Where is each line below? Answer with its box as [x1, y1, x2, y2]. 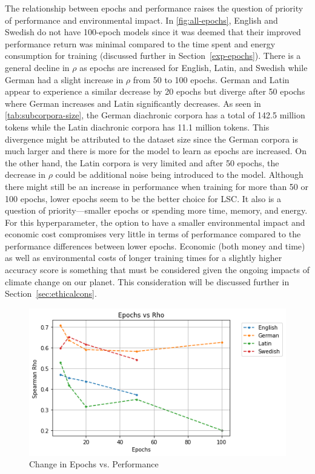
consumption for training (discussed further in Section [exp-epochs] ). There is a [5, 49, 301, 62]
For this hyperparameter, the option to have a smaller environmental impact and [5, 215, 305, 228]
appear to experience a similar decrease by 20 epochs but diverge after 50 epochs [5, 85, 305, 98]
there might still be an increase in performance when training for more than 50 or [5, 180, 308, 192]
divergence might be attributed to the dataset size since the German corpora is [5, 132, 298, 145]
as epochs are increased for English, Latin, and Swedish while [79, 61, 308, 73]
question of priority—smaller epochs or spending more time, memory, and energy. [5, 204, 308, 217]
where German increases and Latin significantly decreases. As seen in [5, 96, 261, 109]
